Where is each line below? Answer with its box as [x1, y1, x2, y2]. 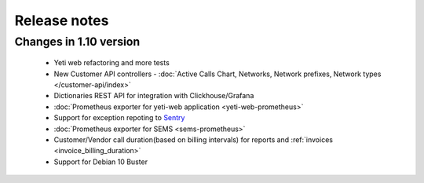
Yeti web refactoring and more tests [53, 58, 170, 68]
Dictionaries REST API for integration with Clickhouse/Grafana [53, 91, 254, 101]
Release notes [14, 12, 109, 29]
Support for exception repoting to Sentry [53, 113, 185, 123]
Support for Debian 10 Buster [53, 157, 148, 167]
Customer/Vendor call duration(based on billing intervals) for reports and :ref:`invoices [53, 134, 334, 145]
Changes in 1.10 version [14, 35, 141, 49]
